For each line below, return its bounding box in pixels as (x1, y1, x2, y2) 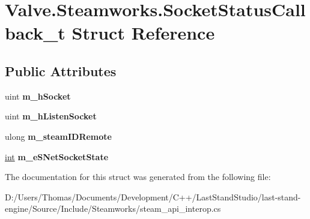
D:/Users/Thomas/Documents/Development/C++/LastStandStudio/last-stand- (5, 190, 301, 203)
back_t (5, 20, 65, 45)
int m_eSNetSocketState (5, 150, 109, 163)
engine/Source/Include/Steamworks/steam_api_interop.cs (5, 202, 221, 215)
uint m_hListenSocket (5, 110, 97, 122)
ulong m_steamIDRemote (5, 130, 112, 142)
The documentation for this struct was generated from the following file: (5, 170, 271, 183)
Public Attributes (5, 61, 117, 80)
